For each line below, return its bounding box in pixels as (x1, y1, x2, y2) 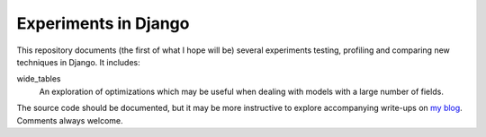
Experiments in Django (16, 13, 190, 33)
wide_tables (16, 73, 61, 84)
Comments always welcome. (16, 115, 123, 125)
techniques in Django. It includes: (16, 56, 141, 67)
